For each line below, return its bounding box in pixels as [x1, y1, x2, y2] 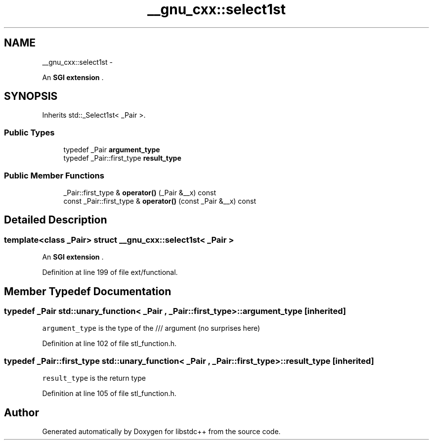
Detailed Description [4, 214, 107, 226]
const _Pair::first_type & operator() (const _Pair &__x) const [63, 196, 256, 205]
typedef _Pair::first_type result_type [63, 154, 181, 163]
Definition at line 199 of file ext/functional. [42, 268, 178, 277]
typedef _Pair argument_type [63, 145, 160, 154]
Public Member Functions [4, 170, 104, 180]
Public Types [4, 127, 55, 137]
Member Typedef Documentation [4, 285, 172, 298]
